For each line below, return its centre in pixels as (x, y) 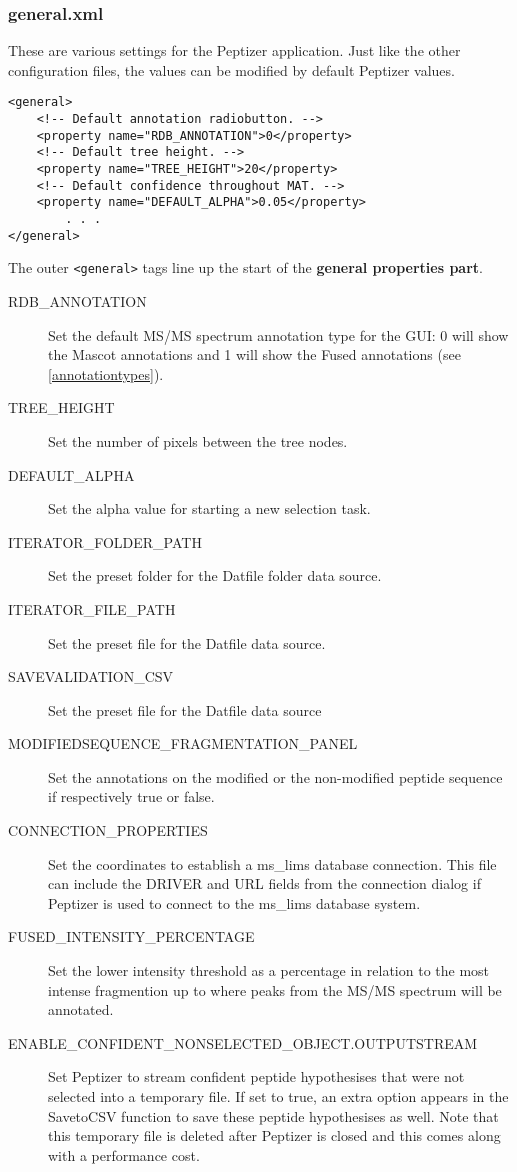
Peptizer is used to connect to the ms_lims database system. (234, 902)
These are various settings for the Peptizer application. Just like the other (234, 50)
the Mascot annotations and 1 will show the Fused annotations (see (254, 354)
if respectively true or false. (131, 796)
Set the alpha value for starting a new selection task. (209, 508)
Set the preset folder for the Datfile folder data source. (215, 575)
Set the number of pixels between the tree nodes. (198, 440)
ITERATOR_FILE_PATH (92, 608)
